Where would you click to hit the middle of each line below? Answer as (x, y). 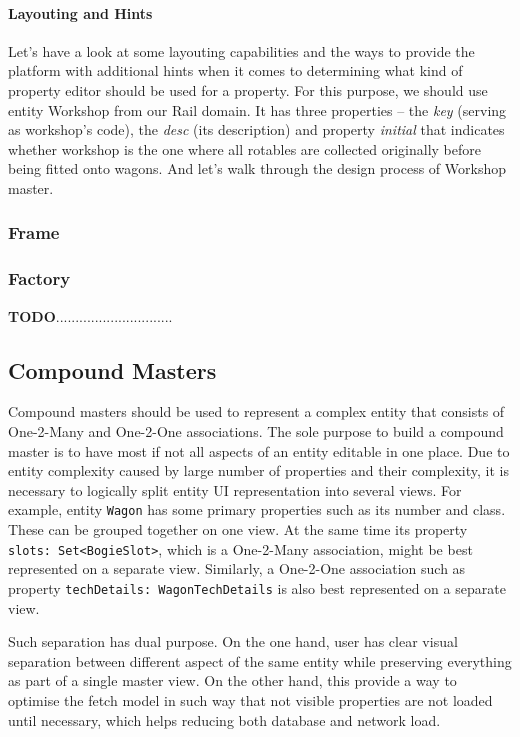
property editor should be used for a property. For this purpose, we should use (248, 89)
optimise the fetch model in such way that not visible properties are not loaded (250, 699)
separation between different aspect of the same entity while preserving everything (260, 660)
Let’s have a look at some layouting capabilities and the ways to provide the (241, 50)
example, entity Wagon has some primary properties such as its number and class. (257, 509)
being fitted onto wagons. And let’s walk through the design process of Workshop (257, 168)
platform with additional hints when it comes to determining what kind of (235, 70)
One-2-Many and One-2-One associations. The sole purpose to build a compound (256, 431)
